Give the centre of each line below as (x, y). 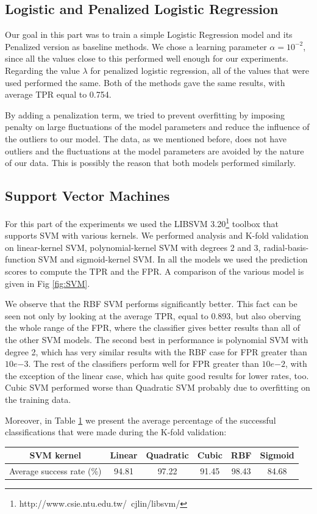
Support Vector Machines (87, 196)
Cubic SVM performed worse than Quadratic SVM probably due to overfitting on (158, 387)
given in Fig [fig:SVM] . (48, 283)
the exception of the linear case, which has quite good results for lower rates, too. (157, 375)
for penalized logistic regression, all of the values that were (200, 70)
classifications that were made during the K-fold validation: (116, 432)
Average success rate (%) (55, 471)
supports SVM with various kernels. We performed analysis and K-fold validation (157, 235)
